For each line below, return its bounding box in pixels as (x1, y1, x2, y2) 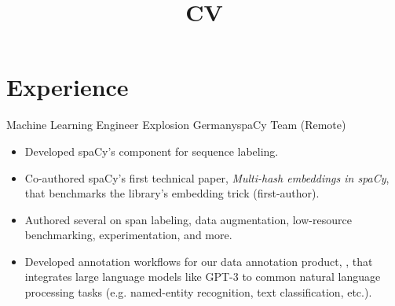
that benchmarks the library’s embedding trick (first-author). (24, 185, 320, 201)
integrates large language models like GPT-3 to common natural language (24, 268, 381, 285)
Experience (6, 71, 129, 103)
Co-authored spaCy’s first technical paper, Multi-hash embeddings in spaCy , (24, 169, 390, 186)
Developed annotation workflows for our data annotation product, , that (24, 253, 373, 269)
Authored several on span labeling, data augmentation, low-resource (24, 211, 352, 227)
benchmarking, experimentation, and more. (24, 227, 232, 243)
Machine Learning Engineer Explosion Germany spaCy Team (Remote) (6, 116, 346, 133)
